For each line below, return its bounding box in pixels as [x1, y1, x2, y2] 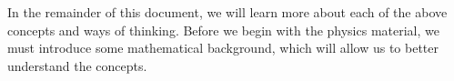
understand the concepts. [7, 56, 147, 75]
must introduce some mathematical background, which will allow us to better [7, 38, 439, 57]
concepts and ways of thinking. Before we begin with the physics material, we [7, 20, 439, 39]
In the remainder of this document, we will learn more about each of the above [7, 3, 448, 21]
